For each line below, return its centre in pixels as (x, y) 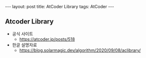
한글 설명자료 (24, 45)
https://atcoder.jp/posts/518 (47, 39)
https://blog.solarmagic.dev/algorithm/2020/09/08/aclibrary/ (80, 50)
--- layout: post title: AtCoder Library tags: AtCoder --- (60, 6)
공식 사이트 (23, 34)
